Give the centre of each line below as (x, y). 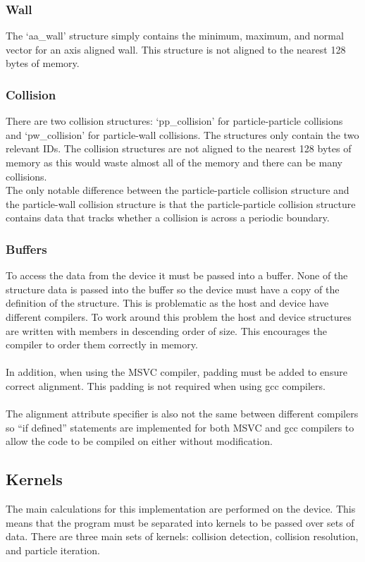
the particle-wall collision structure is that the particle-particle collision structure (181, 203)
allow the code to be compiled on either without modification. (139, 441)
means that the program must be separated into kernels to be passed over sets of (180, 522)
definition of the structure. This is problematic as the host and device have (167, 303)
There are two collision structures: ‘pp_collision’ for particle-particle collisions (174, 121)
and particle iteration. (53, 550)
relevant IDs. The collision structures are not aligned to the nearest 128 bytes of (179, 148)
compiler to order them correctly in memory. (102, 344)
